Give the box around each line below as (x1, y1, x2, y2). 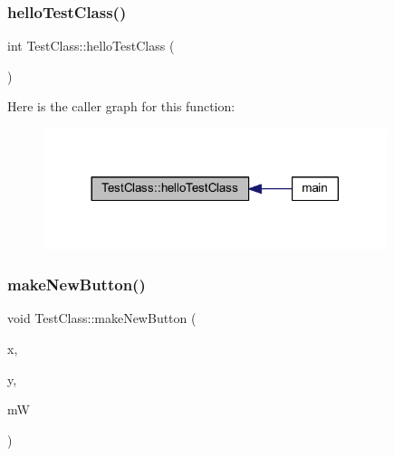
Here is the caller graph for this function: (7, 97, 235, 116)
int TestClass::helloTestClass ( (7, 36, 175, 55)
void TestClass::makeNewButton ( (7, 309, 197, 328)
